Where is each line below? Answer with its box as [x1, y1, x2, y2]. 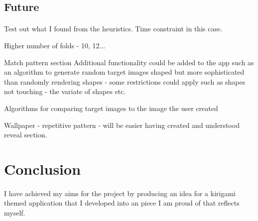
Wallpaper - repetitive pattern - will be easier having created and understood [4, 119, 240, 130]
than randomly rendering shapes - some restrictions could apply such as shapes [4, 76, 246, 87]
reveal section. [4, 129, 47, 140]
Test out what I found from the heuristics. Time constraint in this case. [4, 23, 223, 34]
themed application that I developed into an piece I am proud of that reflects [4, 198, 240, 208]
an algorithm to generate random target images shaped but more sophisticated [4, 67, 245, 77]
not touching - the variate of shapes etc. [4, 86, 126, 97]
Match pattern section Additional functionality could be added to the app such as [4, 57, 254, 67]
